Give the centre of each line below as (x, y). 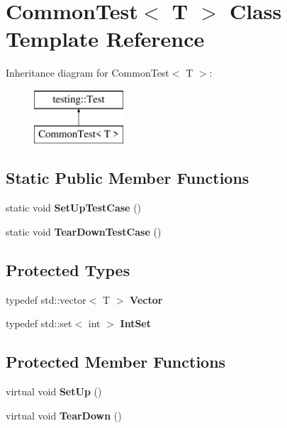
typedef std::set (39, 323)
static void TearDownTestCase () (84, 231)
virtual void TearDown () (64, 415)
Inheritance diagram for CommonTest (88, 73)
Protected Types (68, 269)
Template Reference (105, 39)
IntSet (135, 323)
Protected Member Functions (116, 362)
